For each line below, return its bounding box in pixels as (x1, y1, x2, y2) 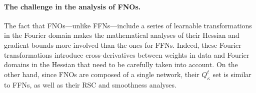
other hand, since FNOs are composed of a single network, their (4, 69, 199, 79)
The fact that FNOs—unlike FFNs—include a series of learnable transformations (4, 20, 252, 30)
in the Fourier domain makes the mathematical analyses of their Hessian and (4, 30, 239, 40)
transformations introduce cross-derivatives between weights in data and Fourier (4, 49, 249, 60)
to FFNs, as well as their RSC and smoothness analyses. (4, 79, 176, 90)
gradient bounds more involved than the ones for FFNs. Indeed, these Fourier (4, 39, 241, 50)
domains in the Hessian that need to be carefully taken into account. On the (4, 59, 238, 70)
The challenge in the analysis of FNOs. (4, 1, 141, 11)
